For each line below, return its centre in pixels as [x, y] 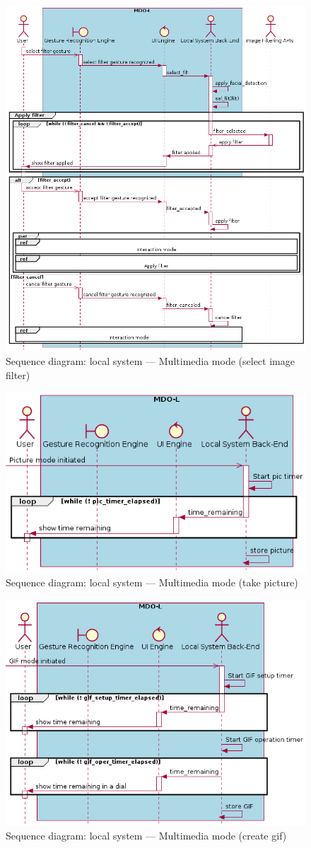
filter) [18, 374]
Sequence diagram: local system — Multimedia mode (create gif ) [146, 836]
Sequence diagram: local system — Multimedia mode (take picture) [152, 582]
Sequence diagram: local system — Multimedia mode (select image [150, 361]
